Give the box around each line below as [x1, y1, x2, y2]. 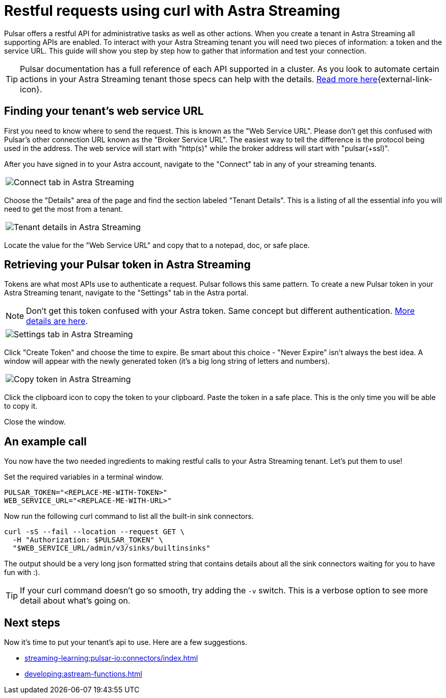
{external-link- [377, 73, 433, 84]
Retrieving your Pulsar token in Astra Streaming [4, 258, 251, 271]
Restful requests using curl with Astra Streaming [4, 2, 340, 19]
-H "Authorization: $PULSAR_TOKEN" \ [12, 536, 163, 544]
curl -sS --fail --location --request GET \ [4, 528, 185, 536]
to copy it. [4, 402, 38, 411]
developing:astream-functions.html [24, 669, 142, 679]
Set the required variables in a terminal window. [4, 472, 164, 482]
